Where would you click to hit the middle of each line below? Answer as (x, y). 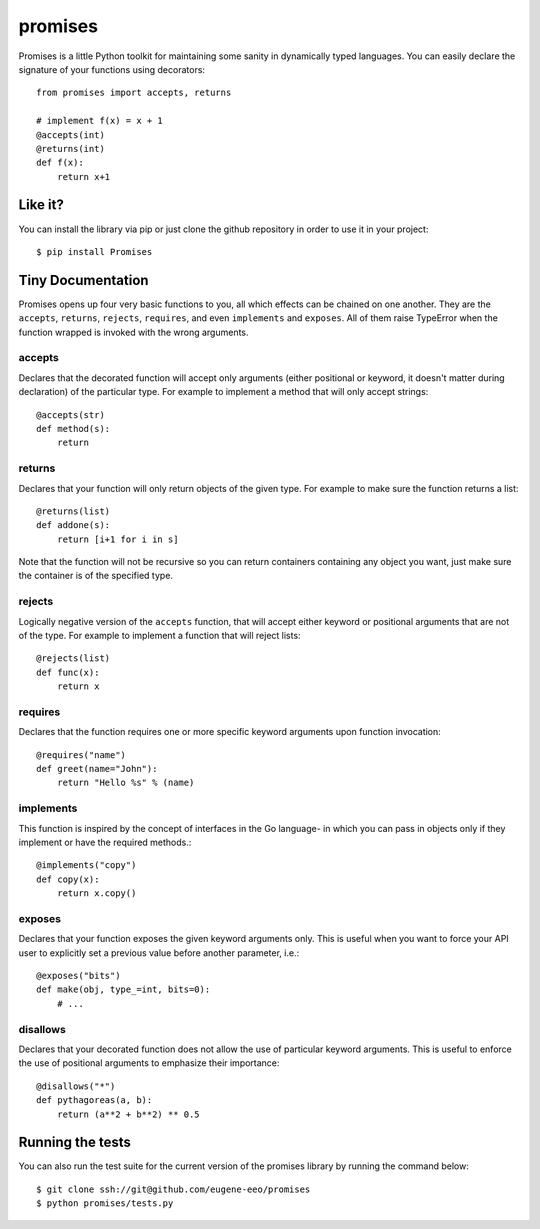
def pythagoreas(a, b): (94, 1100)
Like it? (41, 205)
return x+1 (83, 176)
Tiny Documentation (83, 280)
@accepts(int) (70, 134)
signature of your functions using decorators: (111, 69)
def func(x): (68, 672)
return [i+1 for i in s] (117, 539)
